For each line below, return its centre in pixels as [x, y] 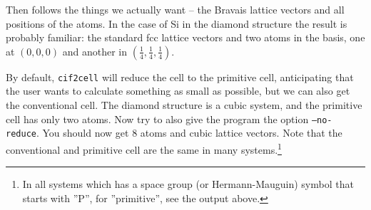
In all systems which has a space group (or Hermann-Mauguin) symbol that [188, 184]
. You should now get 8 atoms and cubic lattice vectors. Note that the [189, 133]
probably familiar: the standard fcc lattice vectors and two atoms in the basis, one [185, 37]
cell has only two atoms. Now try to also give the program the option [157, 119]
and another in [95, 51]
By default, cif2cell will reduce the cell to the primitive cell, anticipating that [180, 77]
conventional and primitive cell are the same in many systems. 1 [144, 148]
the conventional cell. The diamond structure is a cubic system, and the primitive [184, 105]
